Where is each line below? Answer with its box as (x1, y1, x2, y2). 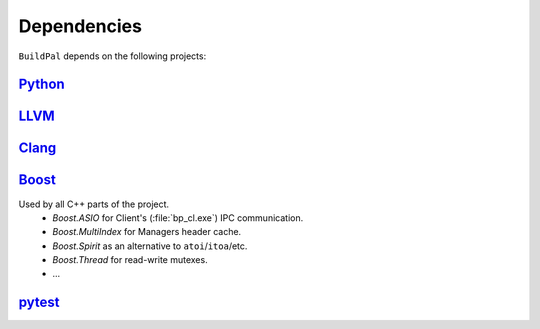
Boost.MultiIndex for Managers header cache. (52, 226, 242, 238)
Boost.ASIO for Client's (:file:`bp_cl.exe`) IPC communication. (52, 211, 304, 224)
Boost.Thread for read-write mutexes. (52, 254, 209, 266)
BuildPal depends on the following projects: (18, 50, 207, 62)
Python (18, 76, 65, 93)
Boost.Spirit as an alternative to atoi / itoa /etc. (52, 240, 248, 252)
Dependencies (18, 15, 142, 37)
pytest (18, 294, 60, 311)
